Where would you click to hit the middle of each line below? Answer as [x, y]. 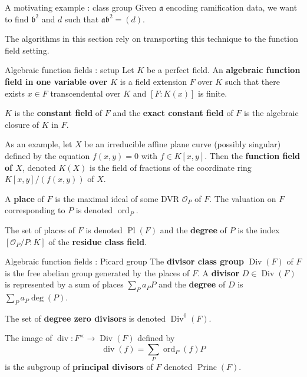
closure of [22, 124]
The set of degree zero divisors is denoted [85, 318]
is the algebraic [271, 113]
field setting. [27, 50]
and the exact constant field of [173, 113]
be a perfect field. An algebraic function [223, 70]
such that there [252, 81]
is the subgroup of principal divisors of [79, 367]
